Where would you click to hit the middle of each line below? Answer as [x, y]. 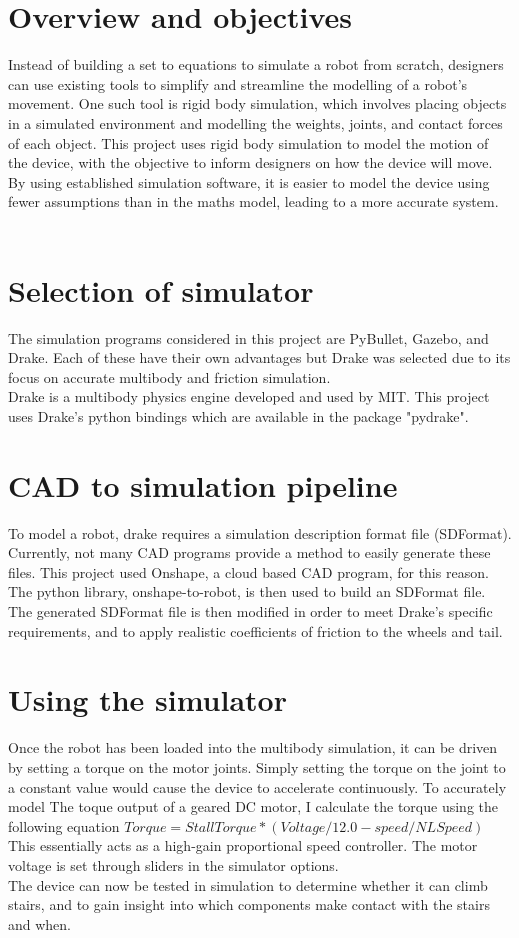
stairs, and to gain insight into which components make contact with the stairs [249, 904]
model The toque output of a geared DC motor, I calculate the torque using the [253, 806]
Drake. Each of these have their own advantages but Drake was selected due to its [259, 357]
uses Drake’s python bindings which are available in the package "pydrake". [238, 415]
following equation [64, 825]
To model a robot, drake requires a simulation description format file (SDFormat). [260, 532]
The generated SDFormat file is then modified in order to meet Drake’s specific [250, 611]
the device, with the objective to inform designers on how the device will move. [250, 162]
